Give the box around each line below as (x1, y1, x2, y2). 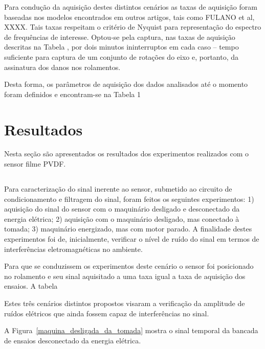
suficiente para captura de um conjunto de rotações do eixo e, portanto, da (4, 51, 239, 62)
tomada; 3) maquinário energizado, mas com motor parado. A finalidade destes (4, 223, 252, 234)
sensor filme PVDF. (4, 158, 66, 169)
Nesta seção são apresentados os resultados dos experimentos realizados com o (4, 148, 249, 159)
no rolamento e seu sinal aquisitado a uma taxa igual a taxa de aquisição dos (4, 270, 246, 281)
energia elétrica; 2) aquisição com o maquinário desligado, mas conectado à (4, 213, 239, 224)
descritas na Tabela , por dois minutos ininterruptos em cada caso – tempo (4, 41, 239, 52)
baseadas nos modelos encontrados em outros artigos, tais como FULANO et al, (4, 11, 255, 22)
